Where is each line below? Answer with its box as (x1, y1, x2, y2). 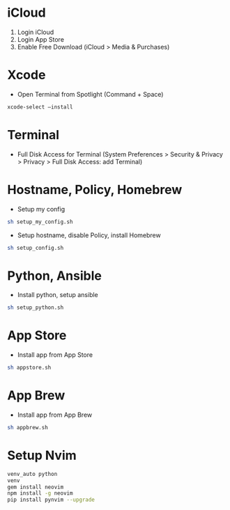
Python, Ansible (7, 268, 102, 283)
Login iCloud (17, 28, 54, 36)
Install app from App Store (17, 351, 93, 359)
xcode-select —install (7, 103, 73, 111)
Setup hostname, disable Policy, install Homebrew (17, 231, 162, 239)
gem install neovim (7, 484, 64, 491)
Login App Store (17, 35, 65, 43)
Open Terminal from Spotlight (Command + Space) (17, 90, 164, 98)
